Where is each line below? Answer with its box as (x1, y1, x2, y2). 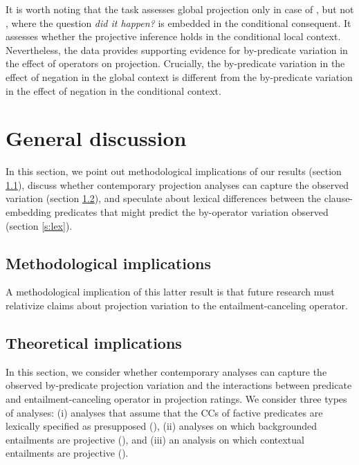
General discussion (6, 124, 187, 152)
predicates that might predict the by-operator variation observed (54, 205, 329, 219)
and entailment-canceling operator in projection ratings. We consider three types (6, 392, 347, 406)
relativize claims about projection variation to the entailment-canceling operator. (6, 298, 348, 313)
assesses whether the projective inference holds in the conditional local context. (6, 29, 341, 44)
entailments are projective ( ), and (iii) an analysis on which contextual (6, 432, 304, 446)
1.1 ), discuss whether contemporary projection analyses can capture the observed (6, 177, 349, 192)
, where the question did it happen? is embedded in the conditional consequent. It (6, 15, 351, 30)
